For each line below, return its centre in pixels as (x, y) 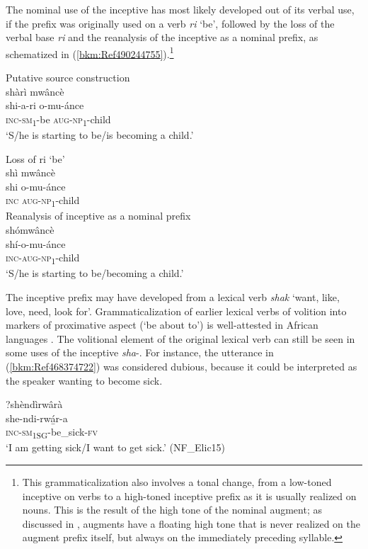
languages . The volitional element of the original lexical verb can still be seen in (180, 338)
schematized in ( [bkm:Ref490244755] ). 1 (90, 52)
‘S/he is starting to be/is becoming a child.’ (100, 134)
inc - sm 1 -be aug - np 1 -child (58, 120)
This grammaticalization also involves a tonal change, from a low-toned (177, 482)
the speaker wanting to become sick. (84, 380)
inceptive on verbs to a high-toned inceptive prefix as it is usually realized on (189, 496)
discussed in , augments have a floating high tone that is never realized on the (191, 523)
